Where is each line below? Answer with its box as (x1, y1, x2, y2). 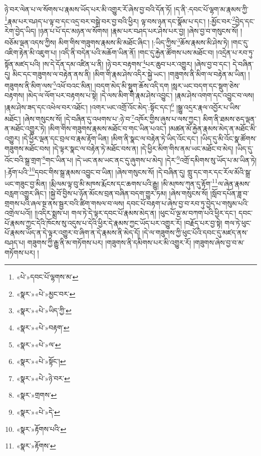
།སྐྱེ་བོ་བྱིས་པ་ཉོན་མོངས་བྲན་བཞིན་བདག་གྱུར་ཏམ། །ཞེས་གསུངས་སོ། (49, 188, 208, 198)
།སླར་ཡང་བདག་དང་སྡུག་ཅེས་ (171, 80, 240, 90)
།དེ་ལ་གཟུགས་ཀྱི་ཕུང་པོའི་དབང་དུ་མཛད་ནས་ (142, 227, 248, 238)
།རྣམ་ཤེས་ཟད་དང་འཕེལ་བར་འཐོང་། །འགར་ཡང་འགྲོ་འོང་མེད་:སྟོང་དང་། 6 (5, 100, 174, 112)
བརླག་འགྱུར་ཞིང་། (5, 188, 47, 198)
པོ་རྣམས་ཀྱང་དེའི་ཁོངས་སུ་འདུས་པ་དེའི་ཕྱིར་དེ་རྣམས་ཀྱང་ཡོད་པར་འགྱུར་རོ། (5, 217, 182, 228)
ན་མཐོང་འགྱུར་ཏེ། (5, 123, 46, 134)
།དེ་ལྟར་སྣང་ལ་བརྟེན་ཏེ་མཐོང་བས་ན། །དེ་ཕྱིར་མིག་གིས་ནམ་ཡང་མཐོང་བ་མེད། (52, 143, 233, 153)
